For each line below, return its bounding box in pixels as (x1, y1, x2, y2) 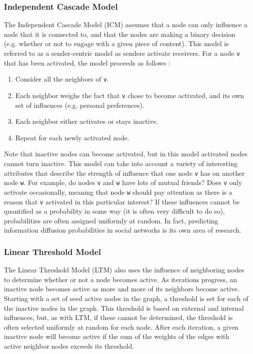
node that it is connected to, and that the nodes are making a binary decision (4, 29, 236, 39)
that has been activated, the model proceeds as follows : (4, 57, 170, 67)
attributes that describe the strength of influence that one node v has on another (4, 168, 245, 178)
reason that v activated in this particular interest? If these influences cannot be (4, 196, 240, 206)
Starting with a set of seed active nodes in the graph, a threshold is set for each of (4, 293, 249, 303)
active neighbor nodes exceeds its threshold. (4, 340, 134, 351)
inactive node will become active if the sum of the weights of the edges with (4, 331, 230, 341)
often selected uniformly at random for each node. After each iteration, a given (4, 321, 238, 332)
